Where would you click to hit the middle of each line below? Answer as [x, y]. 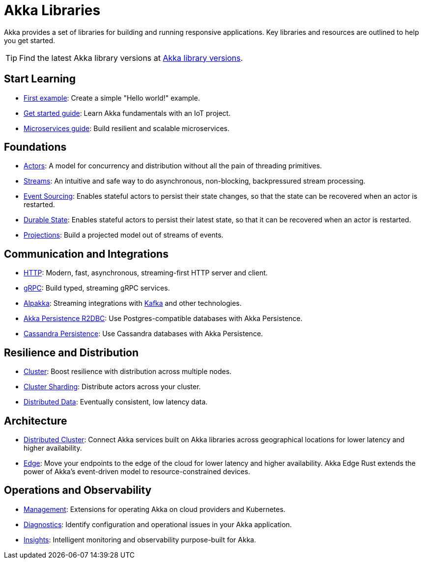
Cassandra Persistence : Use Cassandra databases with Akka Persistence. [143, 334]
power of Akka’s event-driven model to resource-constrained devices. [137, 471]
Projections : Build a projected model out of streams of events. [124, 235]
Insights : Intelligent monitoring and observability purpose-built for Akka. [140, 539]
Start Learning [40, 79]
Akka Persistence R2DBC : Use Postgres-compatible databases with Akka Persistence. [163, 319]
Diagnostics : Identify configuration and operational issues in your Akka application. [158, 524]
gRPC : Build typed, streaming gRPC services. [97, 288]
